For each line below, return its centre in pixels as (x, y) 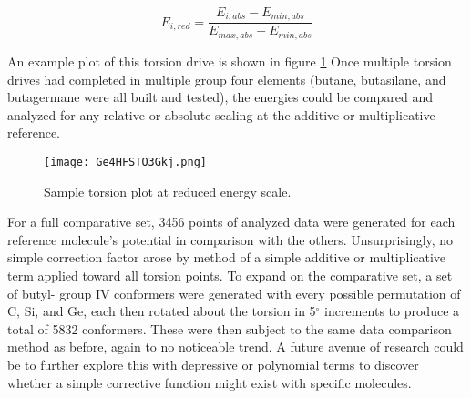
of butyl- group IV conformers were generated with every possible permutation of (234, 293)
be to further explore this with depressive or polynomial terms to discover (213, 364)
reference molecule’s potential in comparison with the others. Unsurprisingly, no (230, 239)
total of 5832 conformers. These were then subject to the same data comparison (230, 328)
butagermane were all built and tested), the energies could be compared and (220, 97)
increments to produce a (392, 311)
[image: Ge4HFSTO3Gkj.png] (125, 162)
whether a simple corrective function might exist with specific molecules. (210, 382)
